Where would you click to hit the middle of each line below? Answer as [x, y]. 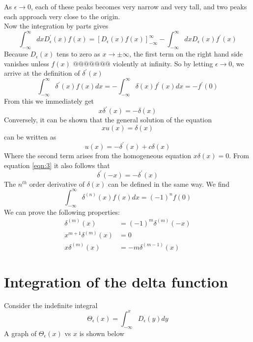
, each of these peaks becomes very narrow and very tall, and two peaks [139, 6]
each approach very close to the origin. [62, 16]
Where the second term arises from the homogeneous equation [98, 155]
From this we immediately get [49, 101]
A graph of [20, 333]
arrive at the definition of [42, 73]
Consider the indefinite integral [51, 305]
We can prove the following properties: [62, 212]
